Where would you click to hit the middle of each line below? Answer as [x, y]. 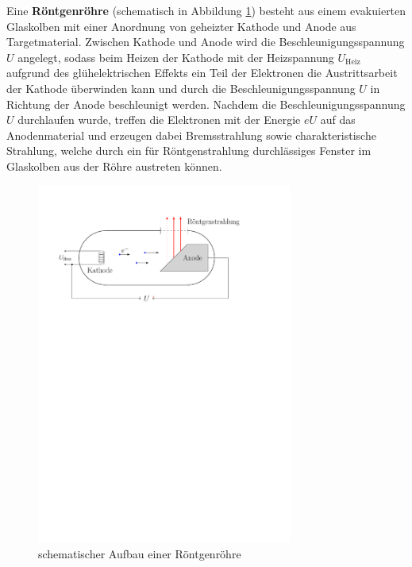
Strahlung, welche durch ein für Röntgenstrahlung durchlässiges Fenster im [189, 150]
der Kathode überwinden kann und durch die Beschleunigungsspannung [181, 88]
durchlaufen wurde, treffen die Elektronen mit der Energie [159, 120]
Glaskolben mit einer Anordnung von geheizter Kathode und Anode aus [181, 26]
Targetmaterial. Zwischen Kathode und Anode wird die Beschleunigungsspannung [206, 42]
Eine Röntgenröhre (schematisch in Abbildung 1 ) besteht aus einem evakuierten [206, 10]
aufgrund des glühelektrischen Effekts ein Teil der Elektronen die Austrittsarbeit [202, 73]
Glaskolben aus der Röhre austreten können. [114, 166]
